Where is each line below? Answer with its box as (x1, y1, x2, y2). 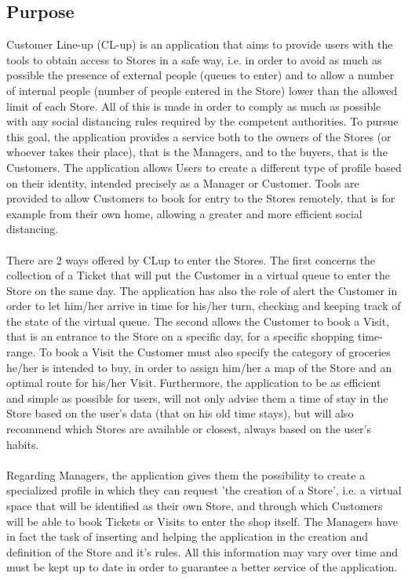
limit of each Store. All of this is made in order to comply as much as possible (6, 97, 381, 114)
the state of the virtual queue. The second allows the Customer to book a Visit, (6, 312, 390, 329)
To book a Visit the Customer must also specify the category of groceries (39, 344, 391, 360)
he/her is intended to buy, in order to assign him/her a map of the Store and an (6, 359, 392, 375)
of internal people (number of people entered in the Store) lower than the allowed (6, 82, 398, 98)
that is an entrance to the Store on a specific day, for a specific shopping (6, 328, 355, 345)
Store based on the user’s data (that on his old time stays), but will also (6, 405, 354, 421)
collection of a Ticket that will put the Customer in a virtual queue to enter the (6, 267, 391, 283)
